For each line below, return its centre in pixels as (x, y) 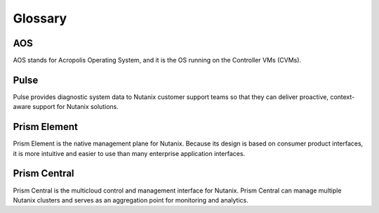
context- (343, 97)
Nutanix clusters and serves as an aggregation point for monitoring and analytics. (131, 200)
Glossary (40, 18)
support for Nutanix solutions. (75, 107)
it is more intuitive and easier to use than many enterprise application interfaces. (129, 153)
